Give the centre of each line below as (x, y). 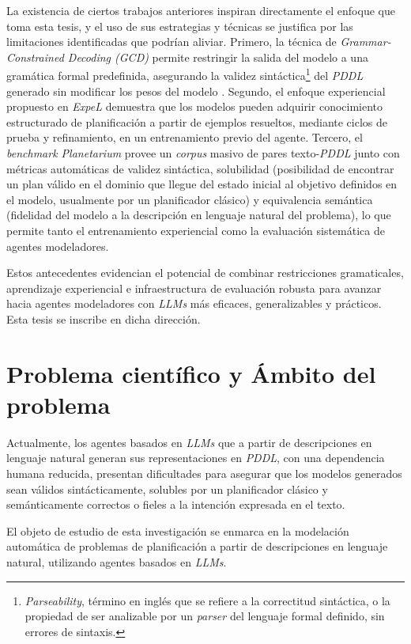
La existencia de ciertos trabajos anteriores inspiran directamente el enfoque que (201, 10)
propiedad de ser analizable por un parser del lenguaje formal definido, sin (205, 616)
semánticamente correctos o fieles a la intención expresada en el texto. (176, 504)
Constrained (35, 57)
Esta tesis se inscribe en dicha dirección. (104, 318)
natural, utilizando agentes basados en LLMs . (117, 562)
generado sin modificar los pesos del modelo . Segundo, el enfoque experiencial (196, 91)
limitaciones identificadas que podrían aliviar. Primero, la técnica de (172, 42)
